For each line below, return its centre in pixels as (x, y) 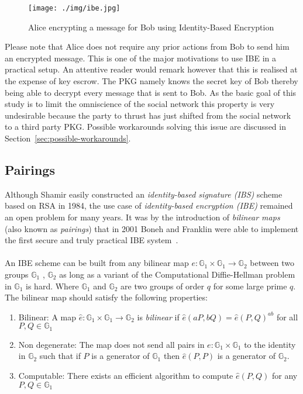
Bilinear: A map (47, 317)
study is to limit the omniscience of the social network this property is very (140, 104)
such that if (60, 356)
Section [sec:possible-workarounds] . (68, 138)
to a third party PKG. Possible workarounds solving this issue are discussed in (145, 127)
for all (287, 317)
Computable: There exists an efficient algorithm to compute (126, 375)
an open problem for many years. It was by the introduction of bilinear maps (142, 217)
